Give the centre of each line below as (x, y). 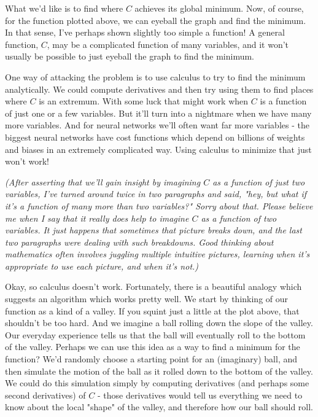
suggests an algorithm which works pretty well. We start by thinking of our (147, 299)
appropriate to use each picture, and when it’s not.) (102, 266)
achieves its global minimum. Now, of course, (219, 8)
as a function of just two (259, 181)
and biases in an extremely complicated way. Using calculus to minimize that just (158, 149)
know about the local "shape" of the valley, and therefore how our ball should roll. (159, 407)
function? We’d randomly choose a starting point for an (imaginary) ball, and (151, 359)
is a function (283, 101)
